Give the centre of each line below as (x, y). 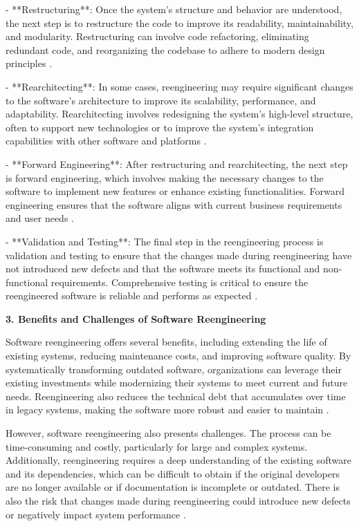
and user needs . (40, 218)
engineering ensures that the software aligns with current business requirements (174, 204)
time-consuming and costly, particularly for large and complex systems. (157, 446)
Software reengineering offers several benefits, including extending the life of (166, 342)
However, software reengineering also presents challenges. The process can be (168, 433)
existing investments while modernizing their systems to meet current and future (177, 383)
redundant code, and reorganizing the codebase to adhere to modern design (165, 49)
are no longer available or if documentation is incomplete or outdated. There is (173, 487)
